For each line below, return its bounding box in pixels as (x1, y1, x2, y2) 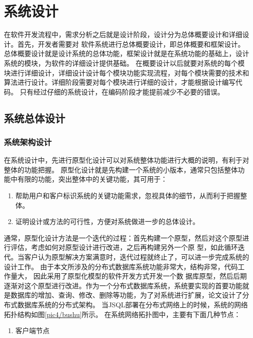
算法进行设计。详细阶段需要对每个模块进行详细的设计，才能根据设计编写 (4, 77, 235, 87)
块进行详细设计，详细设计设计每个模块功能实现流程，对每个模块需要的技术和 (4, 67, 249, 77)
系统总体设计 (4, 110, 65, 125)
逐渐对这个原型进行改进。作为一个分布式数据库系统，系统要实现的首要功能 (4, 280, 242, 290)
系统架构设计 (4, 135, 52, 148)
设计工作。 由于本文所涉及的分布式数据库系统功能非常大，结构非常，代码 (4, 261, 238, 271)
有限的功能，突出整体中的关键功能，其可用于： (17, 174, 167, 184)
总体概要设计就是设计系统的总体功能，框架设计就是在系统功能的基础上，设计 (4, 48, 249, 58)
